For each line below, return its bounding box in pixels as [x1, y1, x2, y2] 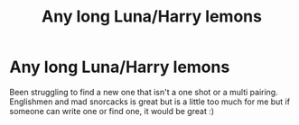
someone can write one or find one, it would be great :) [9, 105, 215, 116]
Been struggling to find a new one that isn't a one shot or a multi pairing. [9, 86, 278, 97]
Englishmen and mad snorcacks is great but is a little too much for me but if [9, 96, 291, 107]
